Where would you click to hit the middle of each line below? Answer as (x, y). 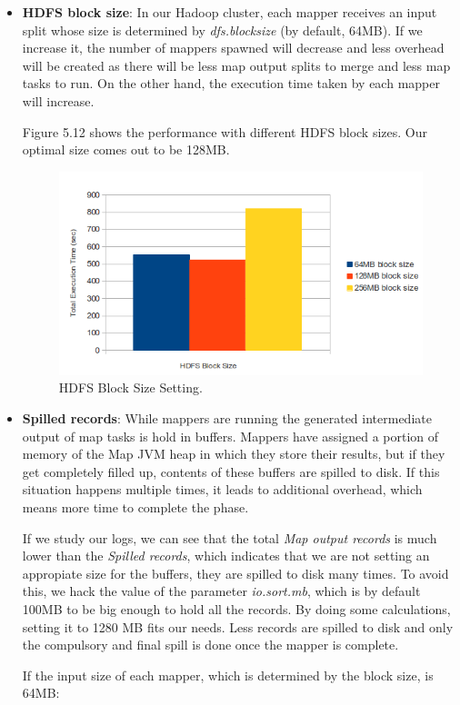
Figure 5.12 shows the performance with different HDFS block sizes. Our (225, 131)
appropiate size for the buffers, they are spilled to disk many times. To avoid (235, 573)
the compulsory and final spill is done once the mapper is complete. (210, 645)
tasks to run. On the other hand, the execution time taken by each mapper (231, 83)
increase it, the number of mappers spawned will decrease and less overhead (233, 48)
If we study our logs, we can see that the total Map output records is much (230, 537)
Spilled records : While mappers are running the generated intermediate (227, 418)
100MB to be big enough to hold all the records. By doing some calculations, (236, 608)
